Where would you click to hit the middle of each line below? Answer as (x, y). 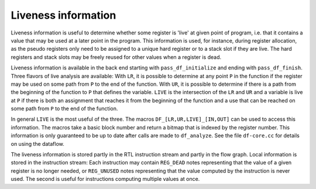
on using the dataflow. (37, 143)
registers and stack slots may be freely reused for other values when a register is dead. (116, 57)
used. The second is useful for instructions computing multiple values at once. (105, 179)
